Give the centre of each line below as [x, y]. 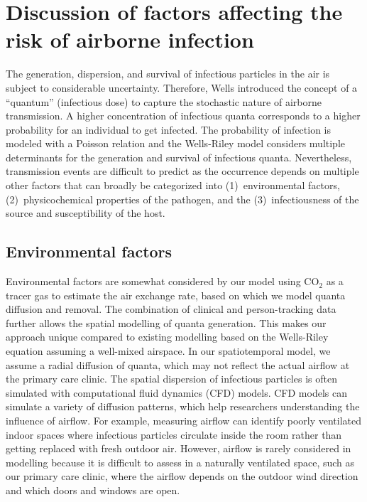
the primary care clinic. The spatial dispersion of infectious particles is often [171, 379]
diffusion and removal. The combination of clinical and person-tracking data [171, 309]
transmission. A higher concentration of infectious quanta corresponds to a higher [183, 116]
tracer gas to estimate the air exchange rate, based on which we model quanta [176, 295]
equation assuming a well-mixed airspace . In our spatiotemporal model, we [168, 351]
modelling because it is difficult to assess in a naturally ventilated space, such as [180, 462]
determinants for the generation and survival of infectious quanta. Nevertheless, [179, 157]
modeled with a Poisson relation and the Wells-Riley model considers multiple [176, 143]
